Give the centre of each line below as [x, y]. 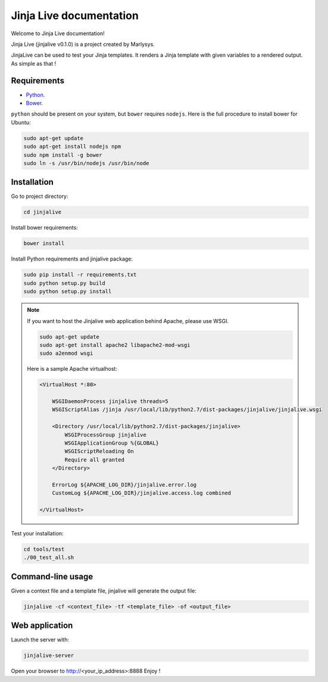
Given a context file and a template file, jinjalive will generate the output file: [104, 591]
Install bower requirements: [45, 228]
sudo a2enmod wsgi [66, 354]
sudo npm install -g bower [63, 155]
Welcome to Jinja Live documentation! [58, 33]
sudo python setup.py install [68, 292]
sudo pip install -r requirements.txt [80, 275]
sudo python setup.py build [64, 283]
